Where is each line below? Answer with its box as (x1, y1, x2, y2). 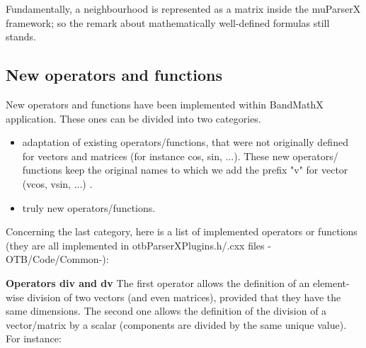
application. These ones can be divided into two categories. (6, 111, 261, 125)
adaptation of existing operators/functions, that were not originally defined (22, 135, 348, 150)
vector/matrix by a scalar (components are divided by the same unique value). (6, 317, 347, 332)
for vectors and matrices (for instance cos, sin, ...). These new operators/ (22, 148, 338, 163)
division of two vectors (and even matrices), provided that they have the (27, 289, 341, 304)
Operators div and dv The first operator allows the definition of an (6, 275, 310, 290)
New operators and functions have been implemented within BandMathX (6, 96, 324, 111)
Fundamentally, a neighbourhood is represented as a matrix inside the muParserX (6, 1, 361, 16)
